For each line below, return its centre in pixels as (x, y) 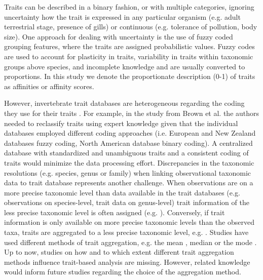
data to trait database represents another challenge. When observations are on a (129, 183)
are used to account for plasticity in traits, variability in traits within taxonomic (129, 56)
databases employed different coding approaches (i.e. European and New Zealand (130, 133)
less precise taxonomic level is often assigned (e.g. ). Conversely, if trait (115, 212)
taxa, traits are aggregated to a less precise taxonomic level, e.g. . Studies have (126, 232)
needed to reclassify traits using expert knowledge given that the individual (121, 123)
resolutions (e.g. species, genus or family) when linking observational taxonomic (128, 172)
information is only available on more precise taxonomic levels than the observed (129, 222)
